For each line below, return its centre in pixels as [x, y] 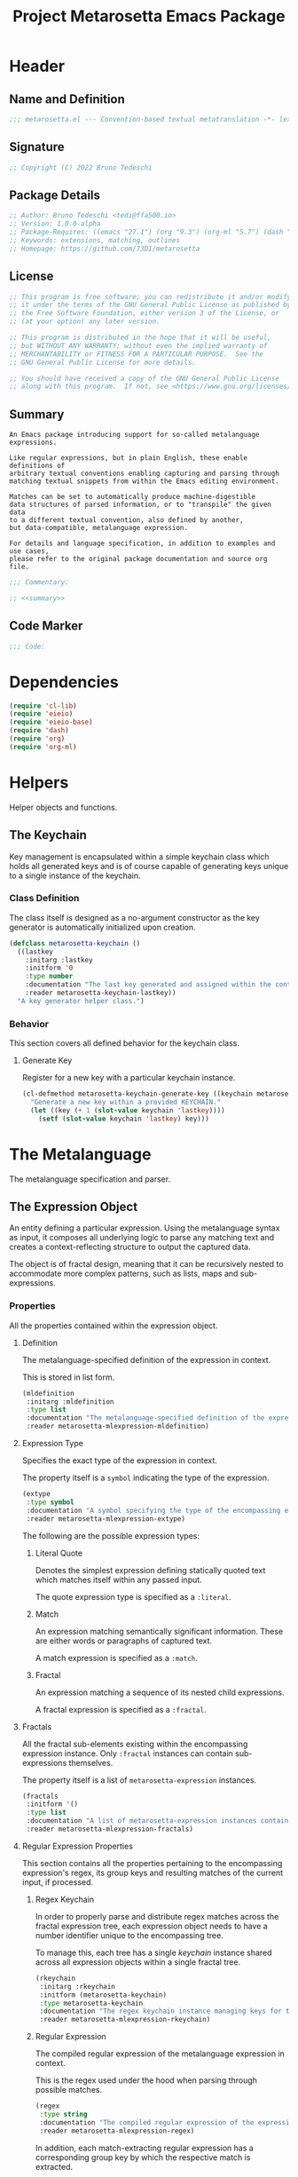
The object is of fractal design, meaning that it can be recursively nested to [146, 1264]
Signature [37, 147]
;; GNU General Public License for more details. [103, 362]
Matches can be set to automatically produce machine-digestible [132, 497]
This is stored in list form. [68, 1377]
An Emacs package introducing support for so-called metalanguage [134, 435]
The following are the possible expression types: [111, 1536]
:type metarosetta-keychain [91, 2003]
